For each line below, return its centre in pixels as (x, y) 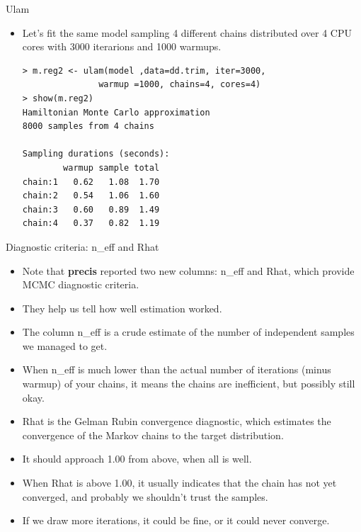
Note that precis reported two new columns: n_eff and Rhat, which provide (188, 270)
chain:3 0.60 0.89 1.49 (91, 209)
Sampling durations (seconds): (96, 154)
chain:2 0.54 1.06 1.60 (91, 196)
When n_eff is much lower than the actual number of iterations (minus (177, 369)
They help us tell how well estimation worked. (122, 308)
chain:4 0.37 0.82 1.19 (91, 223)
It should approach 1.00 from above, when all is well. (137, 459)
